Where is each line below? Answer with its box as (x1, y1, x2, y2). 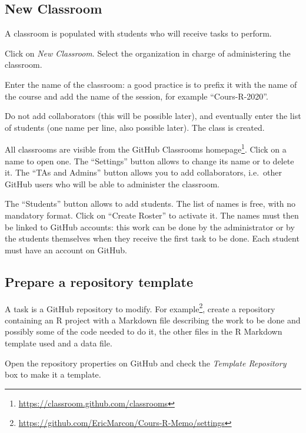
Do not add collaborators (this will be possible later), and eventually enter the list (5, 110, 301, 122)
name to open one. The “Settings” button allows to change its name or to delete (5, 154, 294, 167)
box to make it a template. (5, 368, 101, 381)
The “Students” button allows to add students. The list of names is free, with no (5, 197, 296, 210)
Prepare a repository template (5, 272, 194, 290)
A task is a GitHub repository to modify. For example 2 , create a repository (5, 300, 275, 315)
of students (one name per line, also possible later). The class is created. (5, 121, 265, 133)
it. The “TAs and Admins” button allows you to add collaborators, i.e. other (5, 166, 282, 179)
